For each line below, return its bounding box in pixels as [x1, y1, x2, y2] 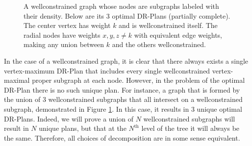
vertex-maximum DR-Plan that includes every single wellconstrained [4, 65, 210, 75]
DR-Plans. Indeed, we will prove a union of [4, 113, 133, 123]
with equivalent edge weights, [134, 29, 223, 40]
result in [4, 123, 29, 133]
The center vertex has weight [24, 20, 111, 30]
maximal [4, 75, 30, 85]
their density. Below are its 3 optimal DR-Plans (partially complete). [24, 10, 230, 21]
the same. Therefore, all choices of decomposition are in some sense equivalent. [4, 132, 240, 143]
